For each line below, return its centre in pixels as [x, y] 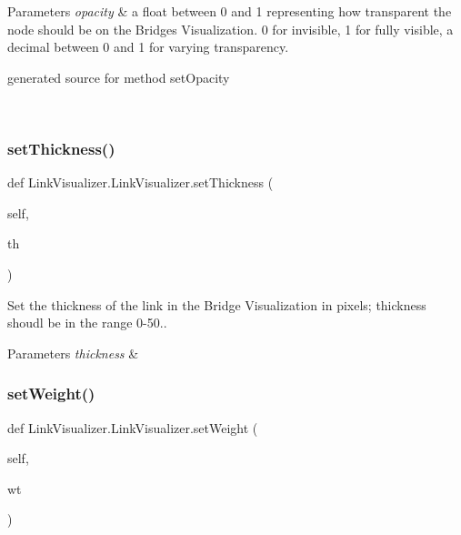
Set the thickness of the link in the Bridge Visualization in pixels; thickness [217, 304]
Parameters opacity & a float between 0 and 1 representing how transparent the [230, 11]
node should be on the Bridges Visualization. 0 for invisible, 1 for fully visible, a [230, 29]
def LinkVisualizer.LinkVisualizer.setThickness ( [140, 182]
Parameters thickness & [73, 353]
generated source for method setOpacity [119, 77]
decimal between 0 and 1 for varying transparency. [148, 47]
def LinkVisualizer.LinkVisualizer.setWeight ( [133, 427]
